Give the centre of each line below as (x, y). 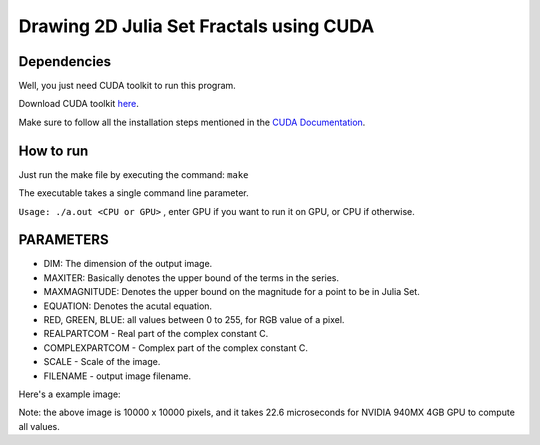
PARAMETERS (63, 240)
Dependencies (65, 61)
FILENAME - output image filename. (117, 376)
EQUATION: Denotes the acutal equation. (128, 306)
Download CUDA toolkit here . (79, 104)
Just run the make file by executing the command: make (133, 174)
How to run (53, 150)
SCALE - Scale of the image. (102, 362)
